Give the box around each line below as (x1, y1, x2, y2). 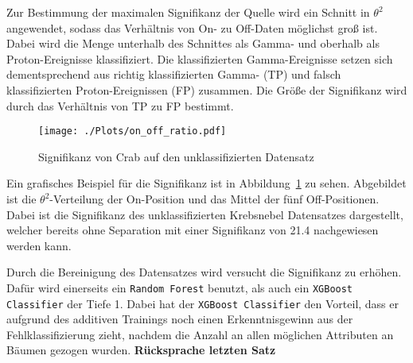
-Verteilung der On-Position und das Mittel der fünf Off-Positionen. (49, 191, 380, 207)
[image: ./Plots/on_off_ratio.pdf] (38, 126, 227, 137)
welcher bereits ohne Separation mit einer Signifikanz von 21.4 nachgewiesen (6, 222, 379, 238)
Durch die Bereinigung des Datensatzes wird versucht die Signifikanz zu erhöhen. (6, 264, 402, 280)
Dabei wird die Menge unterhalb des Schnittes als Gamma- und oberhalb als (6, 35, 380, 52)
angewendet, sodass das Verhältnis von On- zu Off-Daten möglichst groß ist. (6, 19, 378, 36)
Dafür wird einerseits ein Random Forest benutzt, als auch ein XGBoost (6, 279, 353, 295)
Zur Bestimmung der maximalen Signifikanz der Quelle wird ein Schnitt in (6, 4, 370, 20)
